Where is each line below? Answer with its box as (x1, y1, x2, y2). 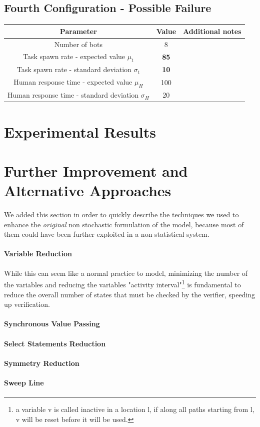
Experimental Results (4, 121, 156, 142)
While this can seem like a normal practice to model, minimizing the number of (4, 267, 248, 278)
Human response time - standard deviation (7, 90, 139, 100)
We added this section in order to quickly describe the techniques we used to (4, 209, 239, 220)
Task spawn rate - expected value (23, 51, 125, 62)
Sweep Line (4, 377, 44, 387)
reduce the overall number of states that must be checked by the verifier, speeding (4, 289, 255, 299)
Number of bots (54, 39, 102, 49)
